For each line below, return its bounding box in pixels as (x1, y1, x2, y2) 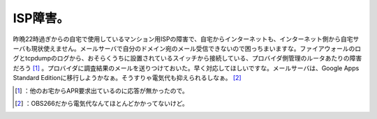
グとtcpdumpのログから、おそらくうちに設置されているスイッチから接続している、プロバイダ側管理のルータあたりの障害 (13, 54, 362, 63)
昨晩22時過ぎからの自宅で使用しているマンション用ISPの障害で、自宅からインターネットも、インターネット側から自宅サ (13, 35, 360, 43)
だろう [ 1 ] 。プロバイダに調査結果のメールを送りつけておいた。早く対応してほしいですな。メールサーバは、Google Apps (13, 63, 360, 72)
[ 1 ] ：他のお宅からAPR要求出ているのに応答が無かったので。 (15, 86, 188, 95)
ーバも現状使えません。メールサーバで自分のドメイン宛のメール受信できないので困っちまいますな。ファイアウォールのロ (13, 44, 362, 52)
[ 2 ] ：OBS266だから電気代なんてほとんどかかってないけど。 (15, 99, 188, 107)
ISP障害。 (13, 10, 70, 26)
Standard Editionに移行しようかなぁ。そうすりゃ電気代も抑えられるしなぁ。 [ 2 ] (13, 74, 242, 82)
